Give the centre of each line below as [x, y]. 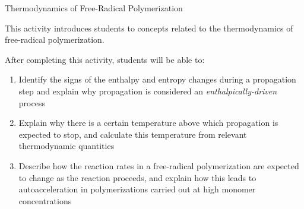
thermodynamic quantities [66, 146]
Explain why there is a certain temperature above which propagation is [148, 123]
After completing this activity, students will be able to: [105, 59]
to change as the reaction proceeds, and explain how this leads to [137, 177]
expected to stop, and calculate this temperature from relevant [133, 134]
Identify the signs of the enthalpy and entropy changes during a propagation [157, 79]
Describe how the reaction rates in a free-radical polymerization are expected [159, 165]
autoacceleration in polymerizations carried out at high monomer [137, 189]
